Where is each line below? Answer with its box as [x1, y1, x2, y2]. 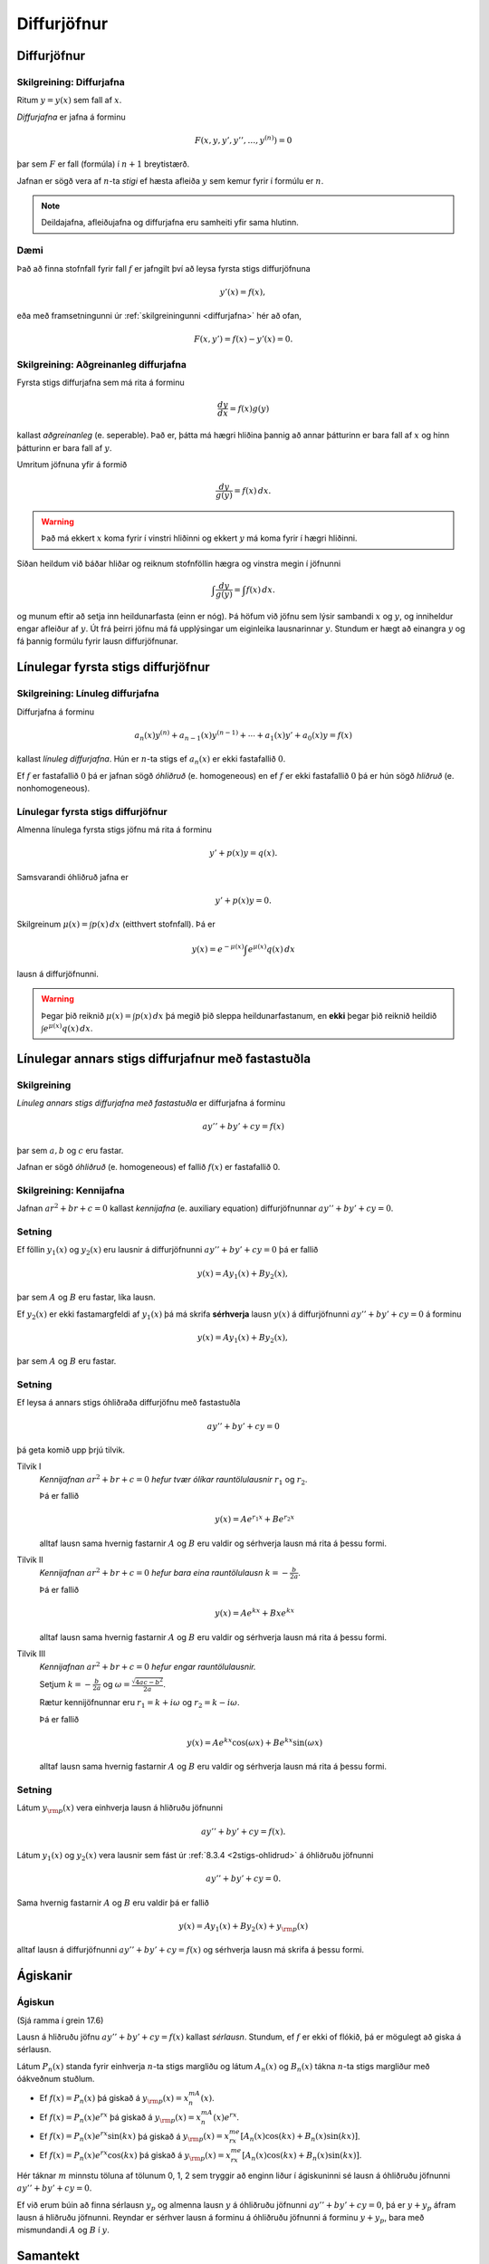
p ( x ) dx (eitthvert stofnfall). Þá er [91, 919, 216, 930]
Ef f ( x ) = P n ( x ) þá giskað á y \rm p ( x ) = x [39, 2093, 189, 2106]
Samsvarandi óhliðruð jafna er [16, 871, 129, 882]
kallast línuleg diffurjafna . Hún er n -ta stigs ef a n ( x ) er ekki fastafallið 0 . [16, 753, 286, 767]
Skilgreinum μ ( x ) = [16, 919, 89, 930]
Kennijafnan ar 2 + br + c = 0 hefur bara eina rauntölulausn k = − [39, 1566, 289, 1578]
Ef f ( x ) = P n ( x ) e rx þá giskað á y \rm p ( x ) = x [39, 2111, 202, 2125]
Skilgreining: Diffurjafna [16, 75, 126, 88]
